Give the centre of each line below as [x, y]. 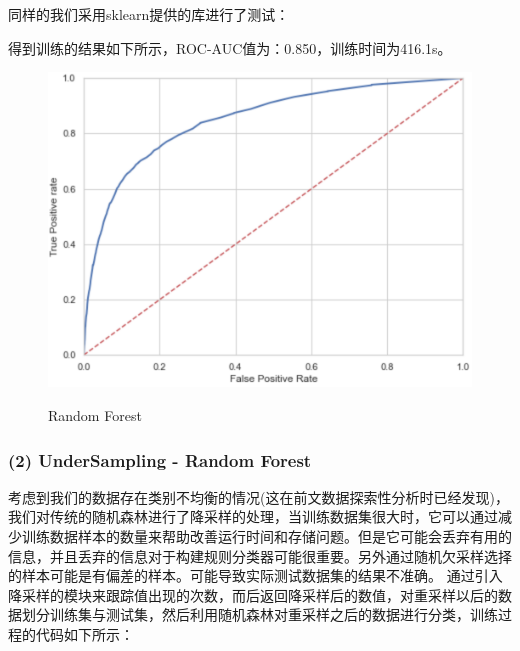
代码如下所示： [84, 633]
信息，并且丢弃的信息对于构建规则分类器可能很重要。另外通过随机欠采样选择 [260, 555]
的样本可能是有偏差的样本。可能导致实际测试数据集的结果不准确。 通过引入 [255, 575]
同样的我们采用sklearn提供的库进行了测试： [149, 14]
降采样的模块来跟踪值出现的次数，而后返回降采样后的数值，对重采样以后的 [253, 594]
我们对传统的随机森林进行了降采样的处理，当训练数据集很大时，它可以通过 [253, 516]
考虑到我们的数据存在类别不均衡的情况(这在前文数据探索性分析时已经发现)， [258, 496]
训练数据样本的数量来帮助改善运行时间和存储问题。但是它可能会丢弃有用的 [266, 536]
